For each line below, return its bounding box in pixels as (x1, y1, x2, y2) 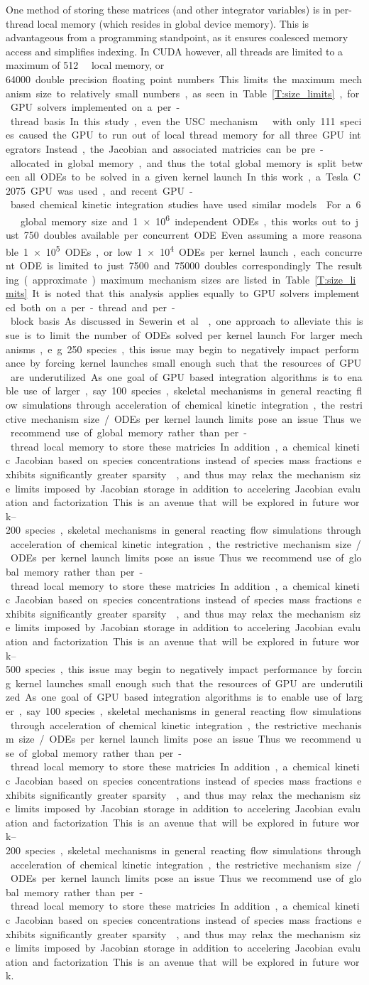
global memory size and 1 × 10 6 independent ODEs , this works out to (20, 211, 351, 228)
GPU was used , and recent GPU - (30, 183, 193, 198)
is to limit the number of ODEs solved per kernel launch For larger (24, 327, 336, 342)
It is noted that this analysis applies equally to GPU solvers (32, 286, 309, 301)
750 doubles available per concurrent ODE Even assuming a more (23, 227, 324, 242)
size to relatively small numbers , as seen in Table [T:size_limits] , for (35, 85, 360, 100)
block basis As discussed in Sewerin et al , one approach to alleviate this (10, 313, 352, 328)
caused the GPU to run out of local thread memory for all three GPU (18, 127, 344, 142)
